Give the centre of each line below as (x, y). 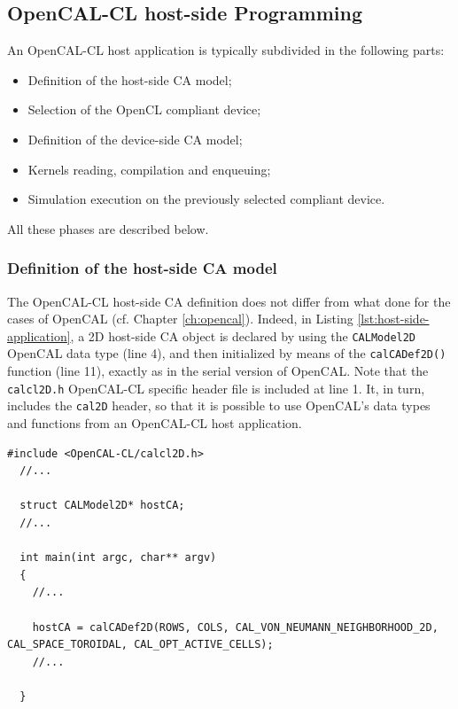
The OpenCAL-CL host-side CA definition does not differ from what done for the (229, 301)
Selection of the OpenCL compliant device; (144, 109)
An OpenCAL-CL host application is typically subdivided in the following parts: (226, 50)
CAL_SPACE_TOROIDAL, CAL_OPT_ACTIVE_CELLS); (140, 645)
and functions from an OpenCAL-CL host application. (155, 422)
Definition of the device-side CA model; (135, 139)
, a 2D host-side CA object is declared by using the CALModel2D (243, 335)
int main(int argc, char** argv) (118, 558)
